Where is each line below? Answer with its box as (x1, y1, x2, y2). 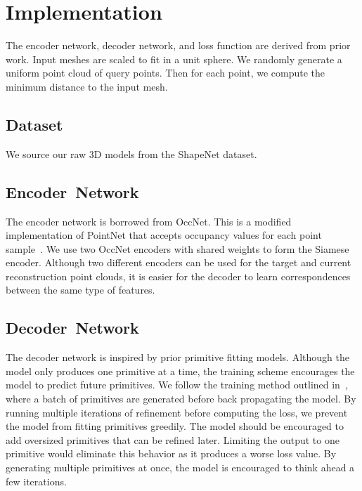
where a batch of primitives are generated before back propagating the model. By (6, 391, 356, 406)
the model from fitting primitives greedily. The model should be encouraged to (6, 419, 344, 433)
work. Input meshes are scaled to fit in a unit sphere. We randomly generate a (6, 51, 342, 66)
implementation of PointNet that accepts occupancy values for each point (6, 228, 322, 242)
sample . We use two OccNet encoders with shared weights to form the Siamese (6, 241, 349, 256)
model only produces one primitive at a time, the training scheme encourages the (6, 363, 355, 378)
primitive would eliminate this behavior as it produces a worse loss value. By (6, 446, 337, 461)
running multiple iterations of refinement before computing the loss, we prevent (6, 405, 348, 419)
